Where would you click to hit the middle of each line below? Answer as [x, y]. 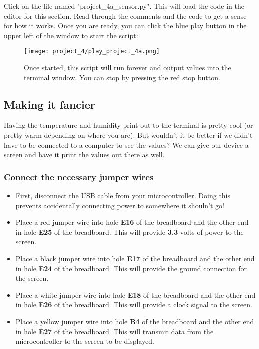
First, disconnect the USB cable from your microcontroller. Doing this [123, 195]
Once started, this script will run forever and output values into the [128, 68]
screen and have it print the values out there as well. [84, 155]
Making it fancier [50, 104]
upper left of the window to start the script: [71, 35]
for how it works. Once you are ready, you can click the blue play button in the [125, 26]
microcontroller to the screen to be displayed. [85, 341]
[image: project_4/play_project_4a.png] [92, 52]
